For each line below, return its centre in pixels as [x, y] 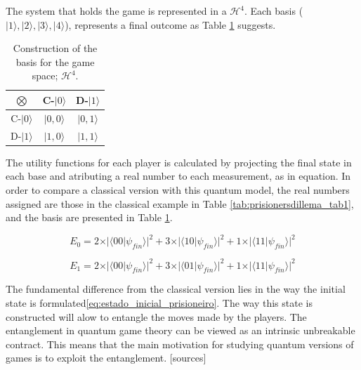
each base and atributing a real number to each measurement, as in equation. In [178, 176]
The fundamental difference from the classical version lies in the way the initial [176, 289]
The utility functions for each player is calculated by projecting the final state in [179, 162]
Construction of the [55, 48]
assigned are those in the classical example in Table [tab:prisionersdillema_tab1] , [180, 203]
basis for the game [55, 61]
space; [45, 75]
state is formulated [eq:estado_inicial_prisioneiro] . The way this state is [159, 302]
